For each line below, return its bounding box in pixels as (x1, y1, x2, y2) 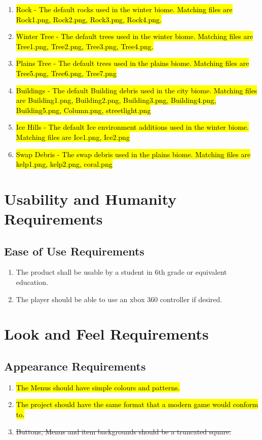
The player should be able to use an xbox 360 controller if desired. (16, 294, 222, 304)
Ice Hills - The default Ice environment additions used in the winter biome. (16, 122, 249, 132)
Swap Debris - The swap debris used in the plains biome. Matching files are (16, 149, 251, 159)
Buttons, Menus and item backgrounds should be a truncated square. (16, 426, 232, 436)
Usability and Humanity (4, 188, 177, 209)
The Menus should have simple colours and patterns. (16, 382, 180, 392)
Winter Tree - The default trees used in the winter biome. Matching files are (16, 31, 253, 42)
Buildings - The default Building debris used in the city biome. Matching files (16, 85, 257, 95)
